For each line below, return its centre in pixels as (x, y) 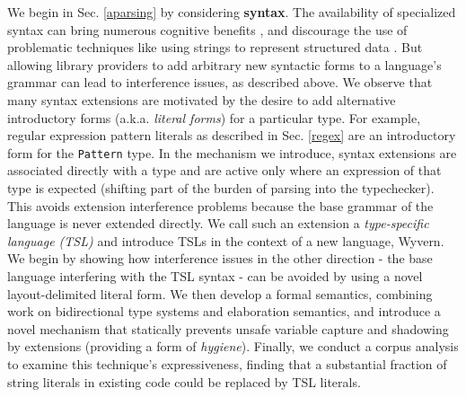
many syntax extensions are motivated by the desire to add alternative (202, 99)
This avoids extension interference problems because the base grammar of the (220, 205)
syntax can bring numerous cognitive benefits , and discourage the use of (207, 29)
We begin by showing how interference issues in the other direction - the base (220, 258)
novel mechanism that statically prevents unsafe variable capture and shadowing (228, 328)
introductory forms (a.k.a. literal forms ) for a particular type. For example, (214, 117)
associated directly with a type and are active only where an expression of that (224, 170)
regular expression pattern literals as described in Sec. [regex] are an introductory (232, 135)
